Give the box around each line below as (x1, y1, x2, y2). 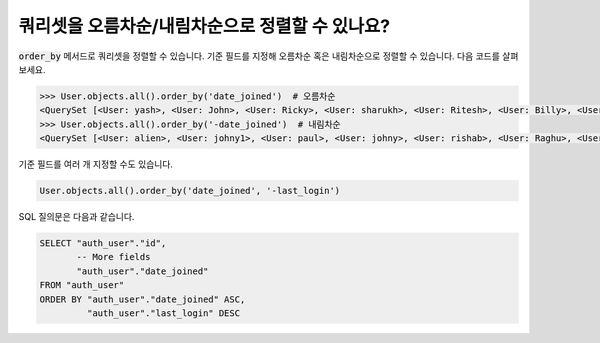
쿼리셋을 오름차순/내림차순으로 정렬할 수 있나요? (18, 15, 391, 37)
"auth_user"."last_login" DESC (86, 307, 240, 319)
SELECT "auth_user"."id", (39, 238, 167, 249)
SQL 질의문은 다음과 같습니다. (18, 211, 135, 223)
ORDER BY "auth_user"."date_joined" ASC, (39, 293, 246, 305)
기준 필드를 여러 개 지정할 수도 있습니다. (18, 158, 174, 170)
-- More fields (76, 251, 151, 263)
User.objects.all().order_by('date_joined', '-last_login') (39, 185, 341, 197)
